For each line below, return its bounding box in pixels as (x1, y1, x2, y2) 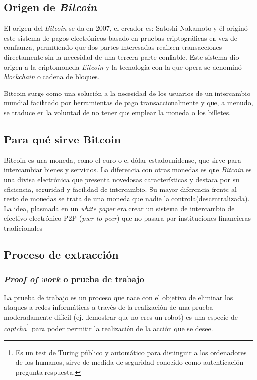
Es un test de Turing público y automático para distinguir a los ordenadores (15, 347, 247, 357)
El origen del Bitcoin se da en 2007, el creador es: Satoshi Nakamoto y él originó (4, 23, 248, 33)
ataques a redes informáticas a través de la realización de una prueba (4, 302, 213, 312)
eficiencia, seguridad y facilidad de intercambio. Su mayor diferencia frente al (4, 184, 237, 194)
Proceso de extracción (4, 246, 119, 262)
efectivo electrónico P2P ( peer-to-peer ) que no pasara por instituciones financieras (4, 213, 251, 223)
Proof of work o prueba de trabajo (4, 273, 144, 285)
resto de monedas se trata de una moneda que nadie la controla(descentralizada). (4, 193, 250, 204)
